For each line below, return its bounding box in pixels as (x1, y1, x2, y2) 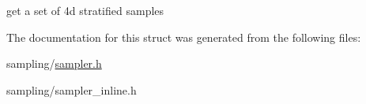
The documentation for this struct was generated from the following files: (6, 28, 361, 45)
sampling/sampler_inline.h (6, 81, 137, 98)
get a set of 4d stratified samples (6, 2, 164, 18)
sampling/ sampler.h (6, 55, 102, 72)
